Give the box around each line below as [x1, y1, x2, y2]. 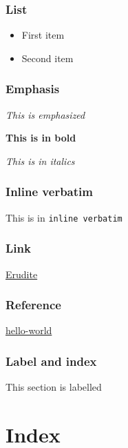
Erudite [6, 266, 38, 281]
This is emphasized [6, 107, 85, 121]
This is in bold [6, 130, 76, 145]
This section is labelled [6, 380, 102, 394]
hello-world [6, 323, 52, 338]
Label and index [6, 352, 97, 369]
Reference [6, 296, 61, 313]
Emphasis [6, 80, 60, 97]
